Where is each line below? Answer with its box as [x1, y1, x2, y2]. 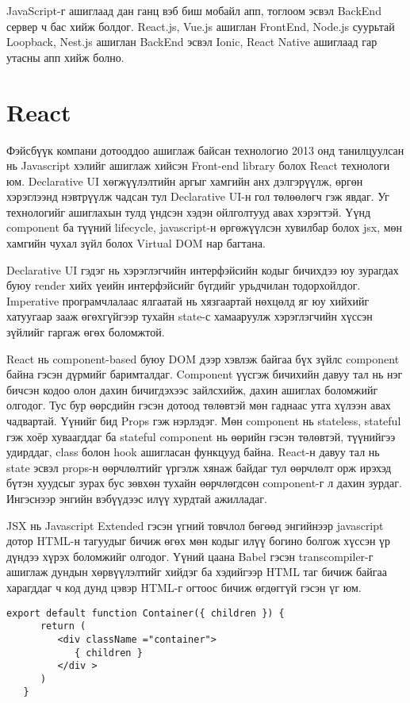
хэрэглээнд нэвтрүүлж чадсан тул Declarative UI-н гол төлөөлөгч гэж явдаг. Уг [6, 188, 389, 205]
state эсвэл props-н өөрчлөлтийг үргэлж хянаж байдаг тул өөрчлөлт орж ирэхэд [6, 459, 392, 475]
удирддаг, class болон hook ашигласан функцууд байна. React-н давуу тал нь [6, 444, 380, 460]
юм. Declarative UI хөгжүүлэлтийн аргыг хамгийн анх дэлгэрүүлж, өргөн [6, 172, 363, 189]
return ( [40, 620, 86, 632]
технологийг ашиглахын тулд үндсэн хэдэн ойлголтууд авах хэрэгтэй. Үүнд [6, 203, 371, 220]
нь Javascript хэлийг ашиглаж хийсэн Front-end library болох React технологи [6, 157, 390, 174]
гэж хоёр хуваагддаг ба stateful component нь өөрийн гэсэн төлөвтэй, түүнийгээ [6, 428, 396, 444]
